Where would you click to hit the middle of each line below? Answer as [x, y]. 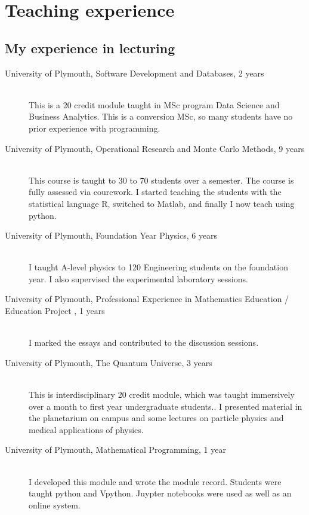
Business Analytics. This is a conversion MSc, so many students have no [161, 116]
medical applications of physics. [86, 429]
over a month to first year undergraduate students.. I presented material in [166, 406]
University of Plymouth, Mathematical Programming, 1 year [115, 450]
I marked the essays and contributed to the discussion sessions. [144, 342]
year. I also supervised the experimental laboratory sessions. [138, 278]
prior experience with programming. [95, 128]
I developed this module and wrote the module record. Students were [155, 481]
